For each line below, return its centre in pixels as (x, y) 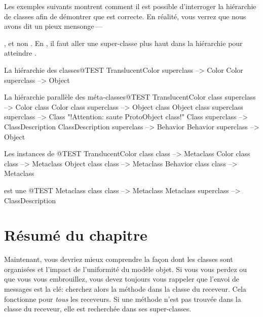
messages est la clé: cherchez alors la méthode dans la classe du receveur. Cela (125, 289)
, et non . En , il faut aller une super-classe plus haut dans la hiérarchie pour (123, 43)
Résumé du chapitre (76, 235)
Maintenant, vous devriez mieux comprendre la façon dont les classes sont (119, 259)
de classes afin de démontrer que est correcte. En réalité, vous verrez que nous (125, 16)
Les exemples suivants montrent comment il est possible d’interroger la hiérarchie (130, 6)
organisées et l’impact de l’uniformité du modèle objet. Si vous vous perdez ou (126, 269)
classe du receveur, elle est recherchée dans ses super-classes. (98, 309)
